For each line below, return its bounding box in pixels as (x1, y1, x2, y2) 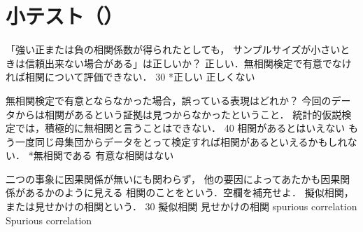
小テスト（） (6, 1, 124, 30)
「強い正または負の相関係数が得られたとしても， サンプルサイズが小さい (6, 42, 341, 57)
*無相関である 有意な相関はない (28, 148, 174, 163)
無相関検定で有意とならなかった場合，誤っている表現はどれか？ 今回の (6, 93, 332, 107)
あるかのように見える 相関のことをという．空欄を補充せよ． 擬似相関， (24, 185, 354, 200)
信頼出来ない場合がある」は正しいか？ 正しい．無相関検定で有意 (24, 55, 322, 70)
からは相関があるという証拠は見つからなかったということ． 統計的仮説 (15, 107, 342, 121)
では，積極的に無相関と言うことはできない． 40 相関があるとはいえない (15, 121, 346, 135)
